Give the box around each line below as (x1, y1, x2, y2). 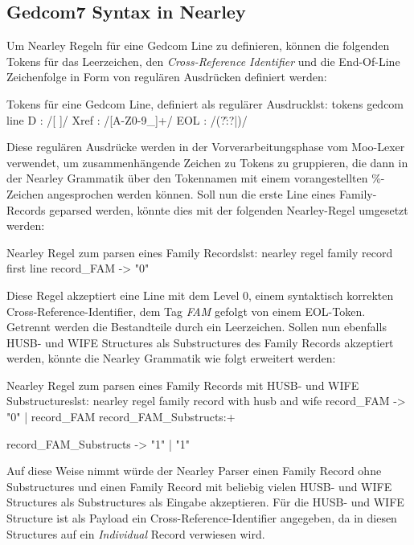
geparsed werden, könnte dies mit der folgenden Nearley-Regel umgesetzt (49, 201, 408, 218)
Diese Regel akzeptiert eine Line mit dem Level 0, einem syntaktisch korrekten (6, 286, 394, 303)
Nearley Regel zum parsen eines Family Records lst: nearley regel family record (6, 244, 393, 260)
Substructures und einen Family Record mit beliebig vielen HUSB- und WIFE (6, 477, 392, 494)
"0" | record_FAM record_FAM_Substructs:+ (6, 408, 236, 425)
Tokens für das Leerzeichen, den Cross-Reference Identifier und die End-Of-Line (6, 52, 400, 69)
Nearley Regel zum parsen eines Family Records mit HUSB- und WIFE (6, 376, 359, 393)
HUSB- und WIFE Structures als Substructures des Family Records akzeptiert (6, 334, 394, 350)
